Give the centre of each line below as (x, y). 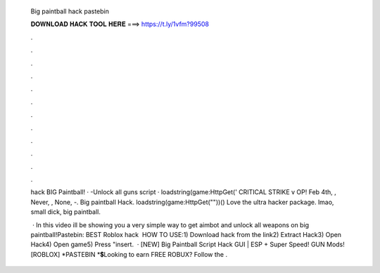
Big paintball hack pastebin (70, 11)
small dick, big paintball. (66, 212)
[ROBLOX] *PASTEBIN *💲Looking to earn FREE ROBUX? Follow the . (129, 254)
